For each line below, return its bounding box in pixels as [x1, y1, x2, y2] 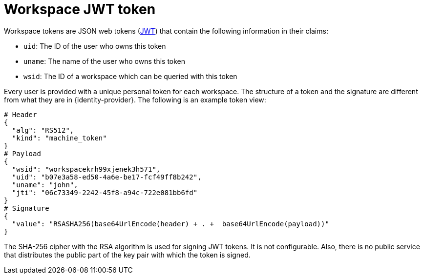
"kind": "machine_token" [12, 134, 107, 142]
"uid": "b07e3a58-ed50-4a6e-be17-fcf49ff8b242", [12, 173, 202, 181]
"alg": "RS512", [12, 126, 74, 134]
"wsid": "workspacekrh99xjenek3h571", [12, 165, 161, 173]
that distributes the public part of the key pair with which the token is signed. [4, 250, 251, 259]
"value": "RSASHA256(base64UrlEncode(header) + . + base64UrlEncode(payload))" [12, 219, 329, 228]
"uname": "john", [12, 180, 78, 189]
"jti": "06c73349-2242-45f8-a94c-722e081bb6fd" [12, 188, 198, 197]
